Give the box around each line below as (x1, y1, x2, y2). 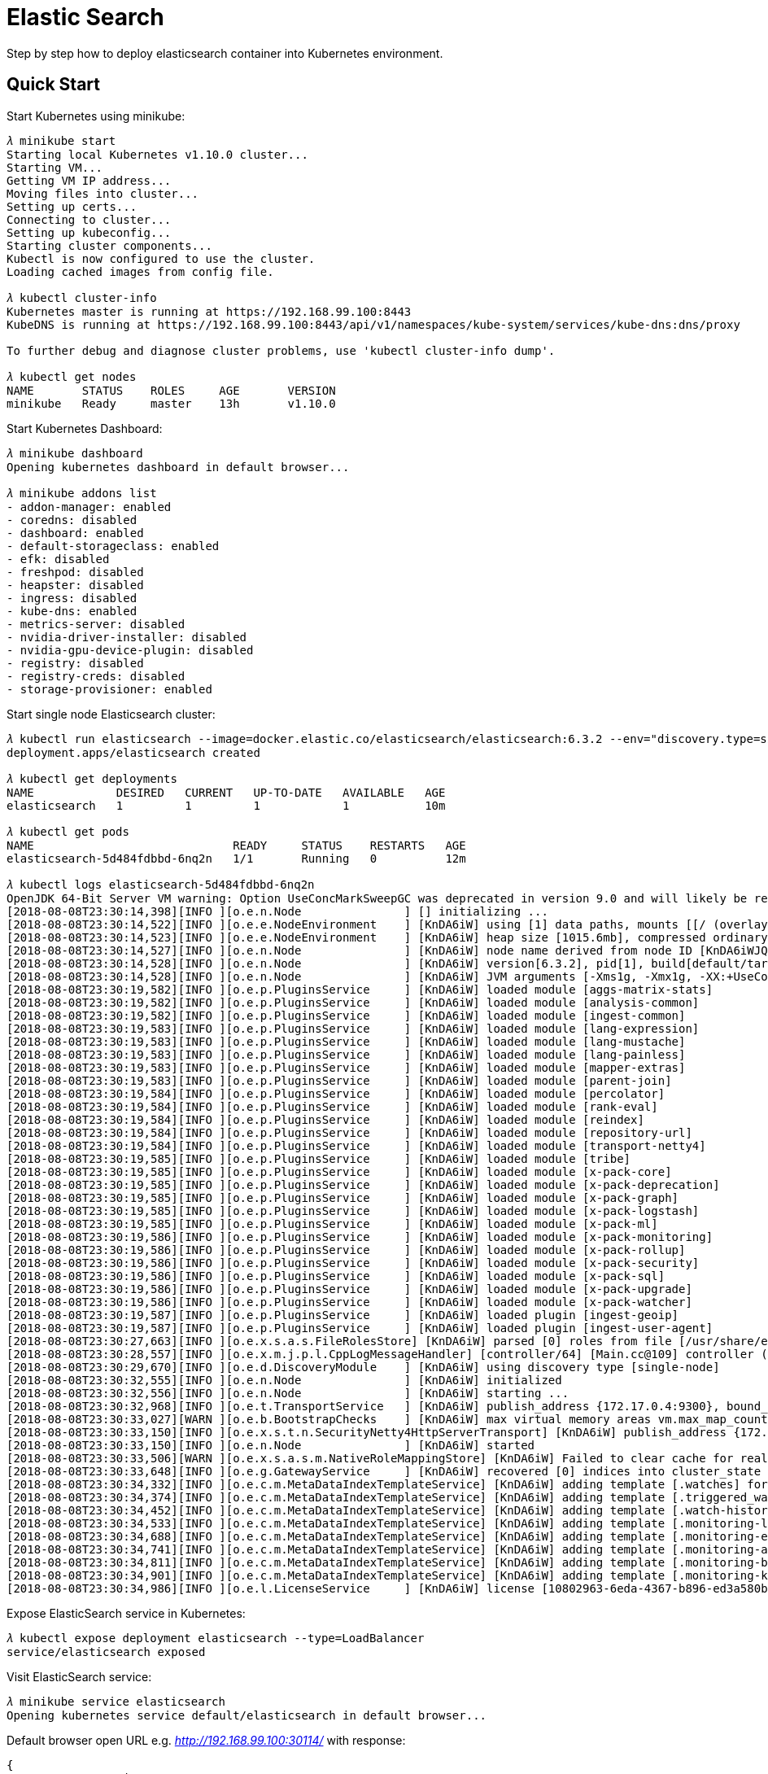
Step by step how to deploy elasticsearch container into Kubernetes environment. (7, 46, 443, 60)
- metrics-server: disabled (7, 617, 185, 631)
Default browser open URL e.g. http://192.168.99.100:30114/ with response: (7, 1732, 406, 1747)
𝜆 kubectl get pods (7, 824, 129, 838)
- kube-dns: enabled (7, 604, 137, 618)
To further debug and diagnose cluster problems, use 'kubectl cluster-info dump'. (7, 343, 556, 357)
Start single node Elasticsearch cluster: (7, 706, 216, 721)
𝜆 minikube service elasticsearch (7, 1694, 225, 1708)
